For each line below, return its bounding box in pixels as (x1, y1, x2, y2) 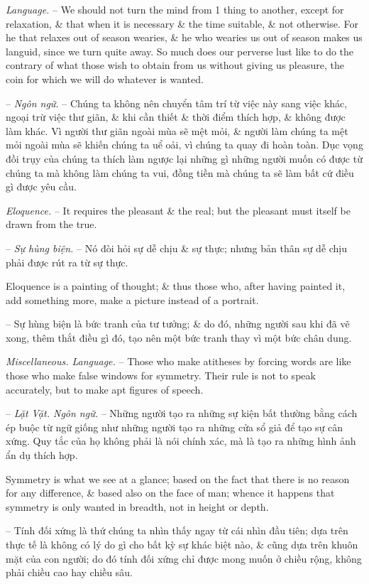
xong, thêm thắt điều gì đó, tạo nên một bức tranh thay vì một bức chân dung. (6, 330, 352, 345)
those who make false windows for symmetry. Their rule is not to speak (6, 368, 316, 383)
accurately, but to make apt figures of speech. (6, 382, 204, 396)
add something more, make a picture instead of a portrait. (6, 292, 259, 307)
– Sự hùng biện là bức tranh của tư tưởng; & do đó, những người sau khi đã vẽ (6, 316, 350, 331)
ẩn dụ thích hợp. (6, 448, 78, 463)
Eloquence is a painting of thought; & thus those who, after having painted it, (6, 279, 346, 293)
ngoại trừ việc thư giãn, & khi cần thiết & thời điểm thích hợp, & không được (6, 109, 346, 124)
